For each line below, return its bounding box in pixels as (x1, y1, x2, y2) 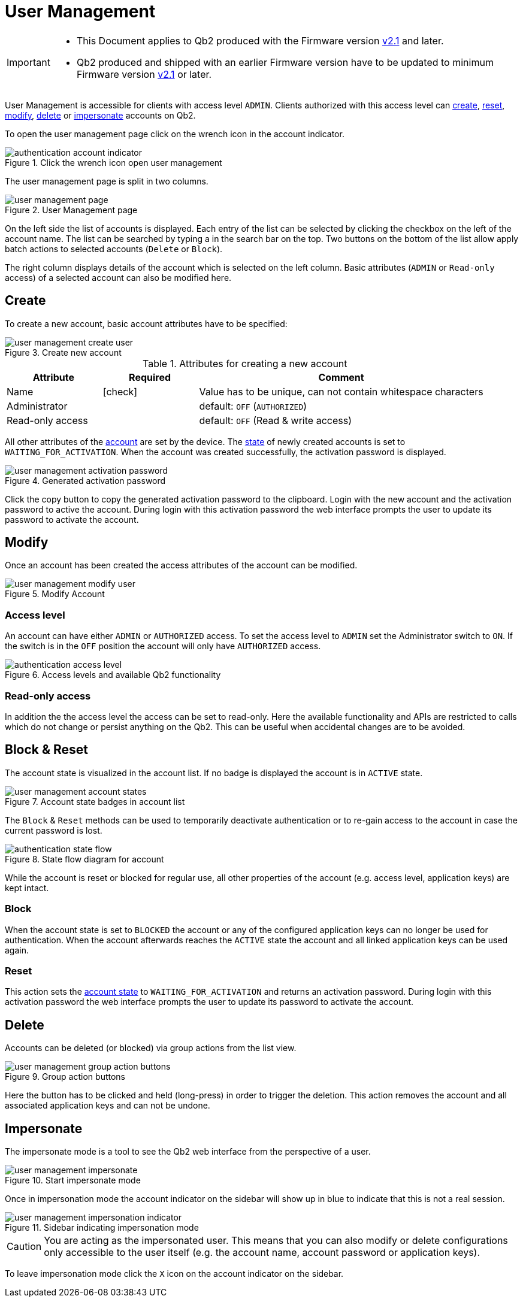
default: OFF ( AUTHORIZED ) (199, 399, 307, 412)
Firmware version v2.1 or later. (76, 68, 212, 80)
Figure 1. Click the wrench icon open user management (5, 157, 222, 168)
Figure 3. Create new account (5, 347, 122, 358)
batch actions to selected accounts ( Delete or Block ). (5, 243, 223, 254)
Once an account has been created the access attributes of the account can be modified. (5, 560, 358, 571)
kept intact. (5, 882, 49, 893)
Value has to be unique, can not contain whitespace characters (199, 385, 483, 398)
